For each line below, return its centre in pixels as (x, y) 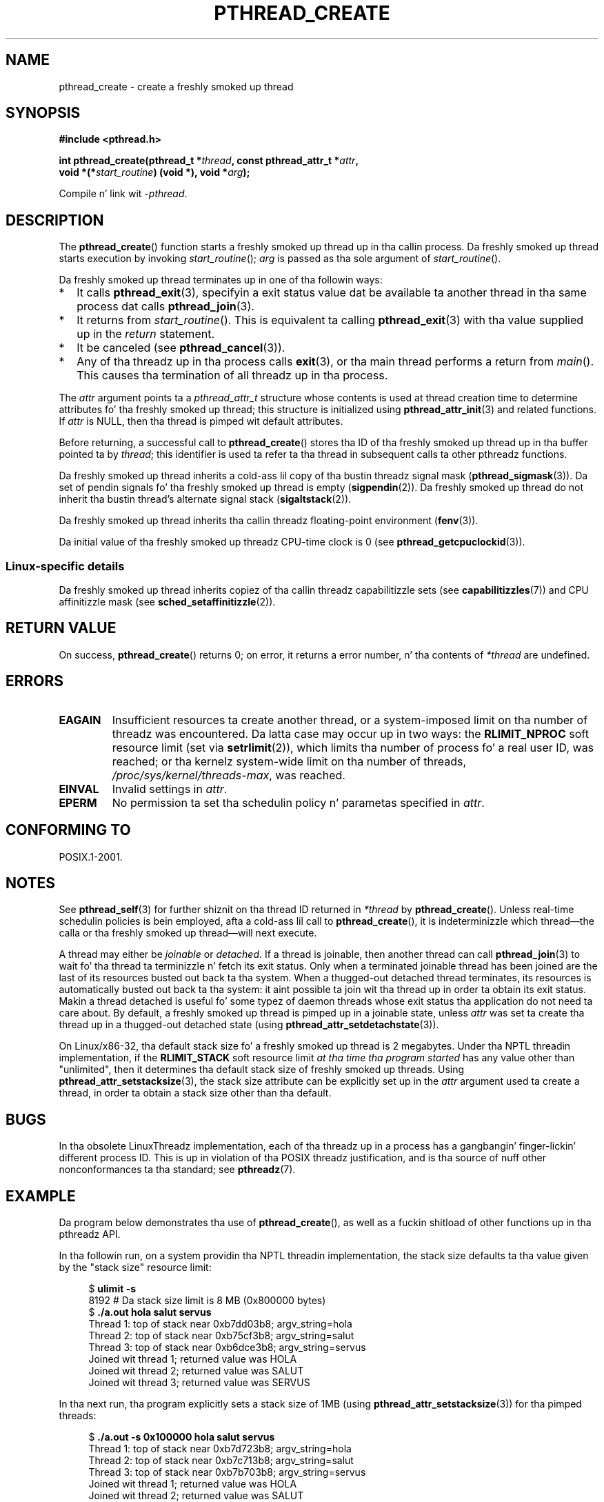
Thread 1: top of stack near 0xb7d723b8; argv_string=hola (220, 1449)
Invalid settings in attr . (170, 789)
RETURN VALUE (61, 628)
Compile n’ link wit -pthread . (123, 194)
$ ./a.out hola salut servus (150, 1312)
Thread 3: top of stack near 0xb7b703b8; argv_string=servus (227, 1472)
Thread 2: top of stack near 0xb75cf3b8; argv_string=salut (221, 1336)
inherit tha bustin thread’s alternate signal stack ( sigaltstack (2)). (205, 499)
